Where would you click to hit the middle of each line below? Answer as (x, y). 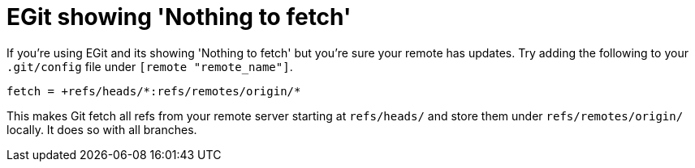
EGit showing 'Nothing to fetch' (179, 17)
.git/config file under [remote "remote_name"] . (150, 66)
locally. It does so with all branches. (102, 129)
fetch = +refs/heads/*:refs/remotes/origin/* (154, 91)
